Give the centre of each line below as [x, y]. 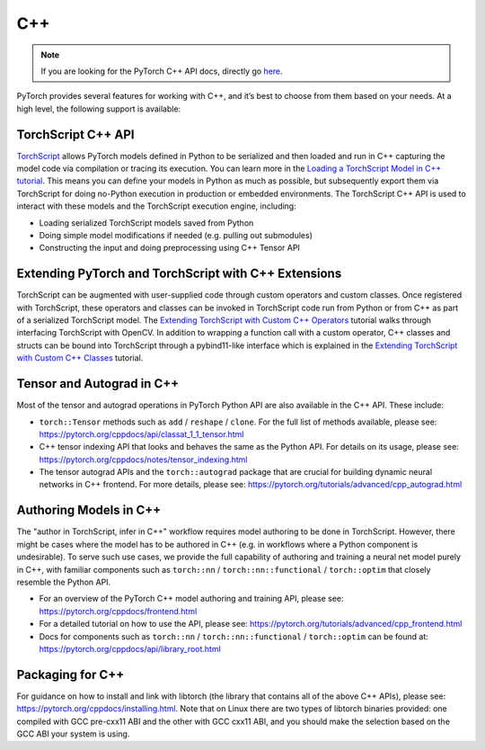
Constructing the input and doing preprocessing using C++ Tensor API [170, 248]
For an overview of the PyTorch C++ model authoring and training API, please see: [192, 599]
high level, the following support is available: [99, 109]
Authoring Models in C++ [89, 510]
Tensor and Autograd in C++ [98, 384]
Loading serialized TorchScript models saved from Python [146, 223]
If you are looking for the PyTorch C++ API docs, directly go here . [162, 71]
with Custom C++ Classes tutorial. [80, 358]
